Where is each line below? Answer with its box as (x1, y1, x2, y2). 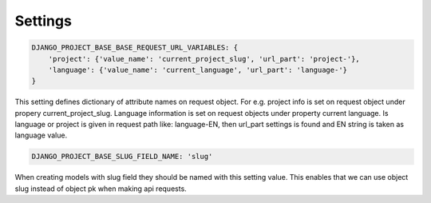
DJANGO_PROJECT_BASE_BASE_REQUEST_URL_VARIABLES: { (31, 43, 239, 52)
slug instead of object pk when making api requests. (14, 184, 187, 193)
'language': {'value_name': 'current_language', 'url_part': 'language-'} (48, 65, 347, 74)
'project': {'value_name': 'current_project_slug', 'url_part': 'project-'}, (48, 54, 361, 63)
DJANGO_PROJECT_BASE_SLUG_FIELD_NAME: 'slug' (31, 152, 213, 161)
